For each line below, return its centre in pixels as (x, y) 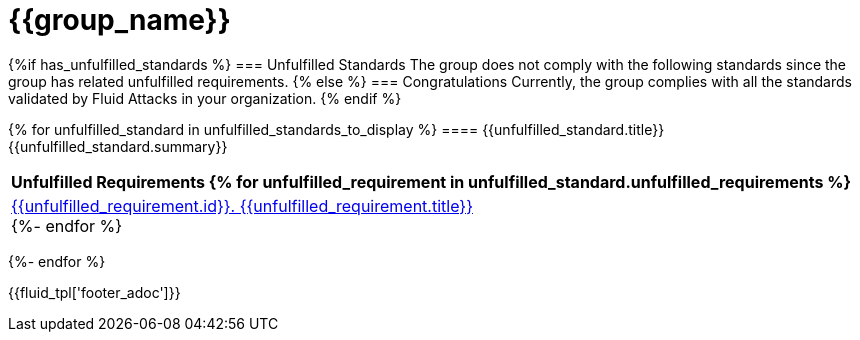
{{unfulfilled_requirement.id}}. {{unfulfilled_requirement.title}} (242, 205)
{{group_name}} (119, 20)
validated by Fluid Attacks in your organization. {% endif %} (205, 98)
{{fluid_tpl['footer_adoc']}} (94, 292)
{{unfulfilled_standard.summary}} (118, 146)
